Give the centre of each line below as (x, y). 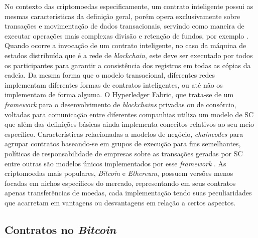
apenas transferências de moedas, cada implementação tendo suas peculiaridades (128, 193)
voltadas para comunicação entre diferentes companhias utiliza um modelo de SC (129, 114)
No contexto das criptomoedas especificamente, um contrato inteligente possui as (129, 6)
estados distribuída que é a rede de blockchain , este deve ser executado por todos (129, 55)
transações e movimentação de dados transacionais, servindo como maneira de (124, 26)
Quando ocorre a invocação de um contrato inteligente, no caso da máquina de (125, 45)
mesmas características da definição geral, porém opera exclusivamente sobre (122, 16)
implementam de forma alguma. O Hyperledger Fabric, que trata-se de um (119, 94)
